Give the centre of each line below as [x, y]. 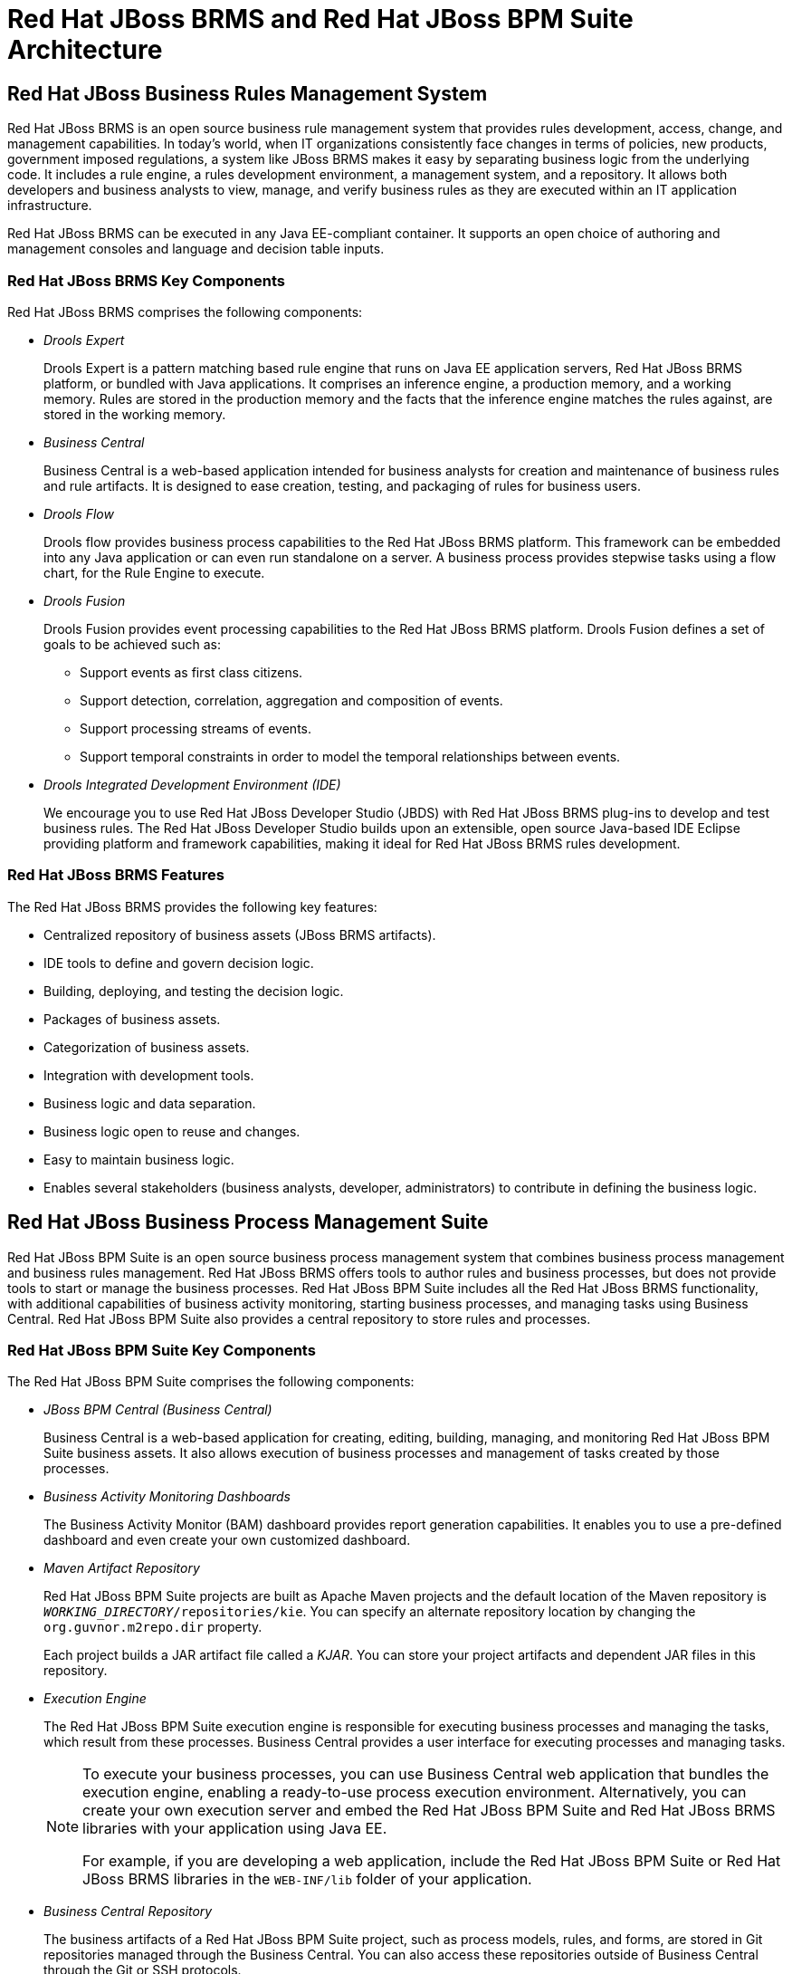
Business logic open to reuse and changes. [172, 1131]
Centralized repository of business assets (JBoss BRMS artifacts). [240, 934]
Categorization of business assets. [147, 1047]
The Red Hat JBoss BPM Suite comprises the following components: [211, 1382]
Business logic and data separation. [150, 1103]
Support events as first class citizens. [191, 672]
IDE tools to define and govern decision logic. [179, 963]
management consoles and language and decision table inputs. [196, 249]
